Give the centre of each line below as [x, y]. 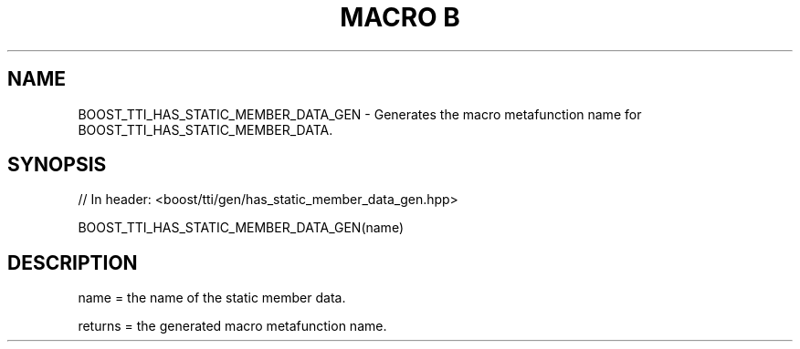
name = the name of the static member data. [212, 298]
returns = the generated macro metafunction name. [232, 326]
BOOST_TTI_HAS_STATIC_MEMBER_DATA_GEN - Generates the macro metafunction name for [360, 114]
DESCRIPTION [73, 262]
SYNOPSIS [57, 165]
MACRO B [400, 17]
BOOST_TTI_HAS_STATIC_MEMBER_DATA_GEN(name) [241, 228]
